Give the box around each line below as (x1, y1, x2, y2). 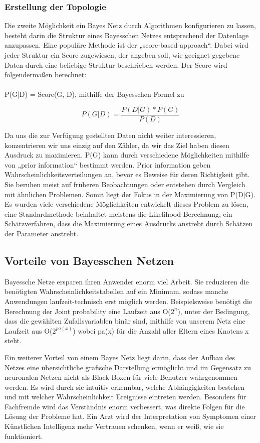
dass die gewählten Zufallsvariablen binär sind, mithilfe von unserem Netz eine (5, 316, 245, 326)
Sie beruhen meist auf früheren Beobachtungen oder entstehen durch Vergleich (5, 179, 245, 189)
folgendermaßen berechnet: (5, 69, 87, 80)
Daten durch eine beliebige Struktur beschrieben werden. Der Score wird (5, 59, 227, 70)
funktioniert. (5, 430, 43, 441)
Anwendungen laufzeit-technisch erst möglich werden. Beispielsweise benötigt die (5, 296, 252, 306)
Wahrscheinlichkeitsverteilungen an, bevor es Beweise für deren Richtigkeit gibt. (5, 169, 250, 180)
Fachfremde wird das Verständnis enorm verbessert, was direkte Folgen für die (5, 401, 245, 411)
